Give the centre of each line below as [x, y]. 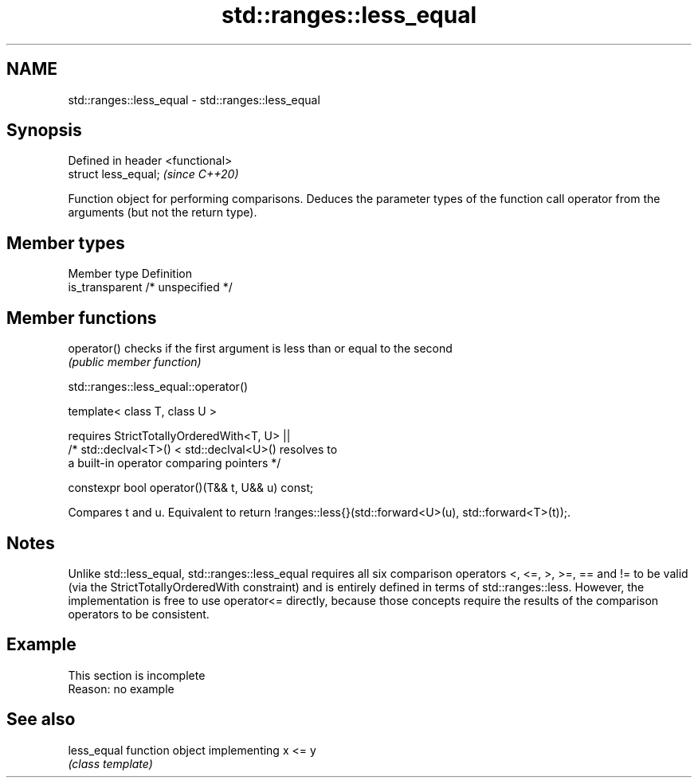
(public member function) [135, 362]
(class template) [110, 763]
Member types [66, 243]
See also [41, 720]
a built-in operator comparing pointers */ [174, 463]
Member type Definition [130, 274]
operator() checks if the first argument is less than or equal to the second [260, 349]
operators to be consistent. [139, 614]
